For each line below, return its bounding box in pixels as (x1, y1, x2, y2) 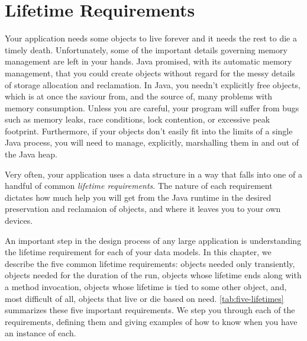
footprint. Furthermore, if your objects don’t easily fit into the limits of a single (5, 124, 293, 137)
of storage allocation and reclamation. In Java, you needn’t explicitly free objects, (5, 78, 300, 91)
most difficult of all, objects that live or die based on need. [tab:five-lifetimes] (5, 292, 284, 304)
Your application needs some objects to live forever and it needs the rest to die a (5, 32, 298, 44)
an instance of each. (5, 327, 76, 339)
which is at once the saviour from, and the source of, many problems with (5, 90, 272, 102)
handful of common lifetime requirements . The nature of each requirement (5, 179, 273, 192)
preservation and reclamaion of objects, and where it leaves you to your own (5, 202, 281, 215)
